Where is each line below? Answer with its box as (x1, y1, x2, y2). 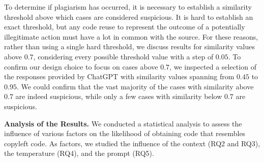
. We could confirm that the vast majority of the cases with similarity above (16, 81, 254, 91)
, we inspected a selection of (169, 61, 256, 72)
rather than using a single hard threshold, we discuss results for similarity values (4, 41, 255, 52)
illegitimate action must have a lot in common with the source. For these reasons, (4, 31, 258, 42)
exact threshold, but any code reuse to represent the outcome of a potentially (4, 21, 245, 32)
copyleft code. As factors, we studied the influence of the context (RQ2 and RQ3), (4, 138, 260, 148)
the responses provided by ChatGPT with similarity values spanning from (4, 71, 234, 82)
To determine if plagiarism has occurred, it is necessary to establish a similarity (4, 2, 252, 12)
